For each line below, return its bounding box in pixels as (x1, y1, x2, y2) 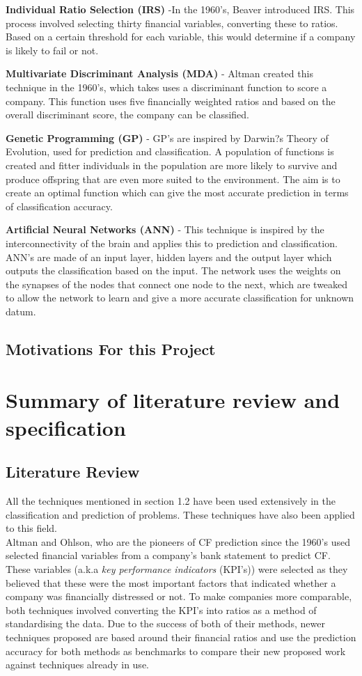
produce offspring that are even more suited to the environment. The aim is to (6, 171, 340, 186)
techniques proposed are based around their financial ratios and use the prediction (6, 629, 356, 644)
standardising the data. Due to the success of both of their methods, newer (6, 616, 325, 631)
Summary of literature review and (6, 386, 340, 414)
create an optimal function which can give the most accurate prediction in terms (6, 185, 349, 200)
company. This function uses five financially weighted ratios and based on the (6, 93, 336, 108)
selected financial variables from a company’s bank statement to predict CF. (6, 548, 331, 563)
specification (6, 413, 126, 441)
